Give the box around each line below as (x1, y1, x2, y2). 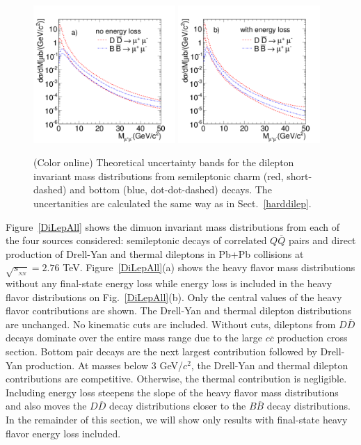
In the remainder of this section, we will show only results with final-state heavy (6, 412, 348, 426)
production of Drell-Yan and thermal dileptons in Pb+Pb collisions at (6, 246, 304, 261)
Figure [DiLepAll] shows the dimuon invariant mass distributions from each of (6, 219, 339, 234)
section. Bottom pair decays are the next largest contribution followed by (6, 344, 317, 359)
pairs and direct (288, 233, 356, 248)
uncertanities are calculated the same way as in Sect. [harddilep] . (33, 195, 312, 210)
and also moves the (6, 398, 87, 413)
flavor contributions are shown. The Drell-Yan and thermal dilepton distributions (6, 303, 352, 318)
